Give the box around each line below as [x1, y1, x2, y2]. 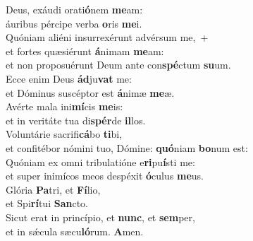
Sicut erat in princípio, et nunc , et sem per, [6, 209, 195, 224]
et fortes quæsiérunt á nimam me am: [6, 43, 164, 58]
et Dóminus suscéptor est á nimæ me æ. [6, 85, 175, 100]
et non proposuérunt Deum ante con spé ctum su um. [6, 57, 231, 72]
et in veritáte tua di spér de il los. [6, 112, 146, 127]
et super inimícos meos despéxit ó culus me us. [6, 168, 204, 183]
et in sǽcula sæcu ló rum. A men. [6, 223, 144, 238]
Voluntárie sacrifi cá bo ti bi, [6, 127, 123, 141]
